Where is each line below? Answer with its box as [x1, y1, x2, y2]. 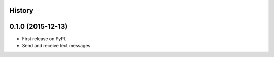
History [9, 6, 34, 15]
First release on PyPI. [22, 35, 67, 42]
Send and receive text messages [22, 42, 91, 48]
